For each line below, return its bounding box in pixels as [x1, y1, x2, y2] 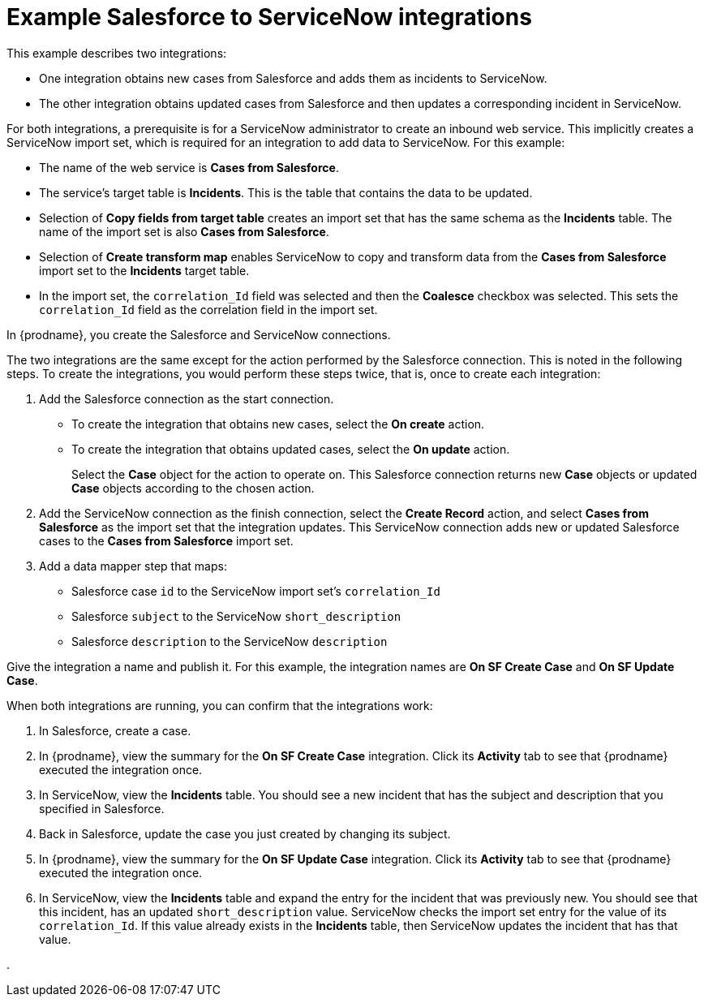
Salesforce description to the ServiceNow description [71, 634, 388, 648]
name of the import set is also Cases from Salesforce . [39, 224, 329, 239]
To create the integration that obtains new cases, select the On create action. [71, 416, 485, 431]
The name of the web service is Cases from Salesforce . [39, 160, 339, 174]
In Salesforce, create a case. [39, 723, 191, 738]
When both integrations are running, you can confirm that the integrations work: [6, 698, 433, 712]
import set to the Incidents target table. [39, 263, 250, 278]
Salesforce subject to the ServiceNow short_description [71, 609, 401, 623]
